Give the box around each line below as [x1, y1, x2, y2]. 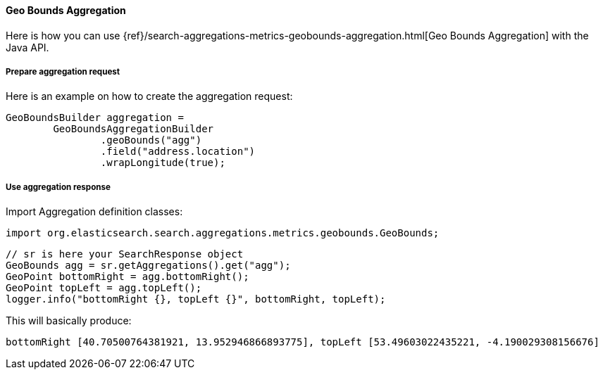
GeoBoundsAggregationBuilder [53, 123, 214, 135]
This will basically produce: [6, 314, 132, 327]
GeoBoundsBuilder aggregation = [6, 112, 184, 124]
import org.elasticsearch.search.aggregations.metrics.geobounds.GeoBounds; [6, 227, 440, 239]
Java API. [6, 41, 49, 53]
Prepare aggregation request [6, 67, 120, 77]
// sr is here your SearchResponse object [6, 248, 244, 260]
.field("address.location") [100, 146, 256, 158]
